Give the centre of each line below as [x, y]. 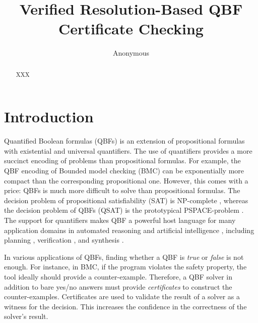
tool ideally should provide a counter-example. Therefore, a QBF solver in [118, 277]
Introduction [49, 117]
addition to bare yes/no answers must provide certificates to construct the [118, 286]
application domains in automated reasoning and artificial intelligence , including [129, 230]
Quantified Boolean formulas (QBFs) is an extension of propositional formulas [124, 141]
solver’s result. [26, 316]
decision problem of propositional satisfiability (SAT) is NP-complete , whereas [126, 200]
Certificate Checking [131, 29]
